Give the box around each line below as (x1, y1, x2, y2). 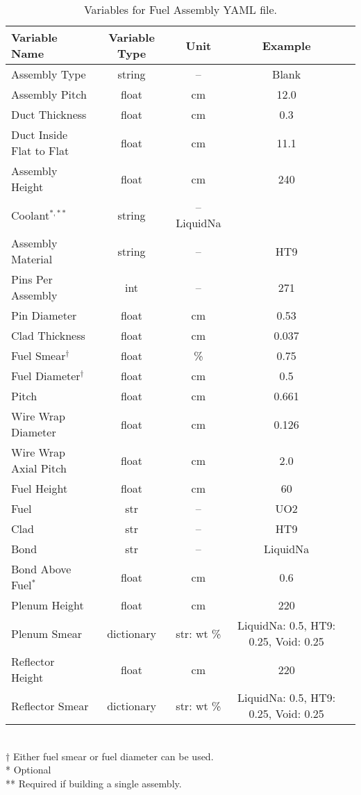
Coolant (11, 206, 50, 223)
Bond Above (11, 561, 72, 577)
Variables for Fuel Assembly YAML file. (83, 1, 278, 17)
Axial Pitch (11, 460, 67, 476)
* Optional (6, 762, 51, 777)
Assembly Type (11, 66, 86, 82)
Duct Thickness (11, 106, 87, 122)
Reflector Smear (11, 697, 89, 714)
